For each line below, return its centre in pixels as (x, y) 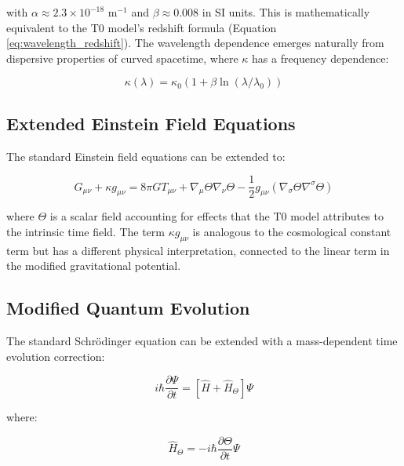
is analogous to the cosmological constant (292, 231)
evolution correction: (56, 356)
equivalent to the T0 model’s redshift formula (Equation (142, 27)
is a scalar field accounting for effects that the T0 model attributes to (217, 216)
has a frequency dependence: (320, 58)
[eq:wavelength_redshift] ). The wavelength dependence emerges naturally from (195, 43)
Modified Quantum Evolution (128, 308)
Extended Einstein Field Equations (151, 123)
